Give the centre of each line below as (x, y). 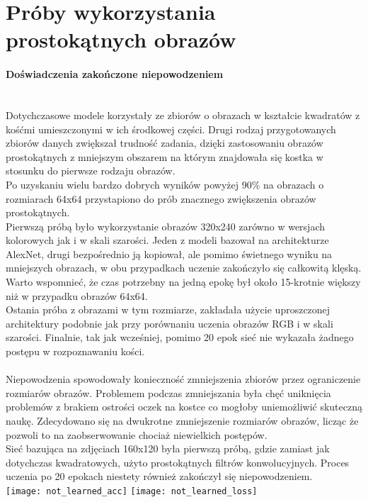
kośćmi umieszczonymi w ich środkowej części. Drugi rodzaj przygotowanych (171, 129)
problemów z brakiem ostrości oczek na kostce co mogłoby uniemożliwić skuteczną (184, 407)
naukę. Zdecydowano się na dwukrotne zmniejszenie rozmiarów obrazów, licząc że (182, 421)
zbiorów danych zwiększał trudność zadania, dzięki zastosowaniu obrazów (165, 143)
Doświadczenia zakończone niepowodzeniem (115, 74)
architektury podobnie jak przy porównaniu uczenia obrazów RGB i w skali (169, 323)
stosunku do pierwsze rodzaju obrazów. (91, 171)
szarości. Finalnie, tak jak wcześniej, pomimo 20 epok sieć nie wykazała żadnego (180, 337)
